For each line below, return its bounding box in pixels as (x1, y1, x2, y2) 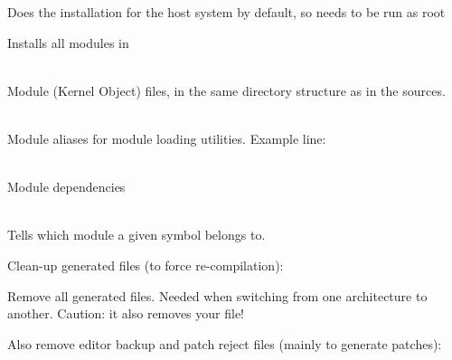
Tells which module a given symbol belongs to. (7, 225, 266, 244)
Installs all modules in (7, 33, 129, 52)
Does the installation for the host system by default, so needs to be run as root (7, 3, 446, 21)
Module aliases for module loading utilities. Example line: (7, 128, 326, 147)
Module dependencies (7, 177, 126, 196)
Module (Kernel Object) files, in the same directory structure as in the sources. (7, 81, 446, 99)
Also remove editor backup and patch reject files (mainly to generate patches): (7, 334, 442, 353)
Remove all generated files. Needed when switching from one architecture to (7, 286, 428, 305)
